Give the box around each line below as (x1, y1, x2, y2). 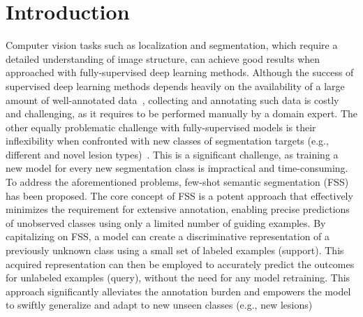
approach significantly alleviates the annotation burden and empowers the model (6, 283, 351, 298)
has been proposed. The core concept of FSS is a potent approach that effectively (6, 188, 353, 202)
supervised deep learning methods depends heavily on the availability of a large (6, 78, 345, 93)
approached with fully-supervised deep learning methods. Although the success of (6, 65, 354, 80)
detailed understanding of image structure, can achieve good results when (6, 51, 320, 66)
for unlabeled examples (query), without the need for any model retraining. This (6, 270, 350, 285)
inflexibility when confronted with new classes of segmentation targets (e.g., (6, 133, 329, 148)
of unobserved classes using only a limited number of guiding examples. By (6, 215, 326, 230)
